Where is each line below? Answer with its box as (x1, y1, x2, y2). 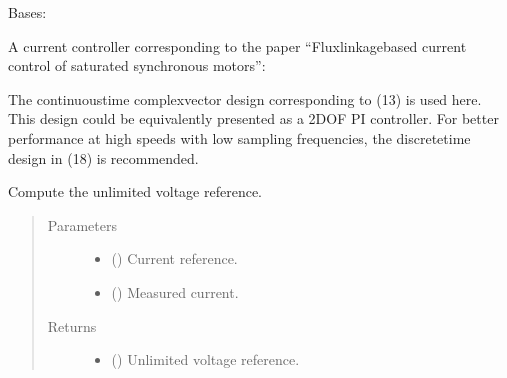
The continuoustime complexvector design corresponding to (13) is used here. (8, 88, 482, 109)
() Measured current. (111, 281, 239, 302)
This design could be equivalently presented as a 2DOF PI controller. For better (8, 108, 499, 129)
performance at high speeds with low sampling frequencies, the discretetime (8, 127, 471, 148)
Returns (47, 315, 97, 336)
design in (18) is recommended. (8, 147, 199, 168)
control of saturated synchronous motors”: (8, 55, 266, 76)
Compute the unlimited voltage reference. (8, 181, 263, 202)
